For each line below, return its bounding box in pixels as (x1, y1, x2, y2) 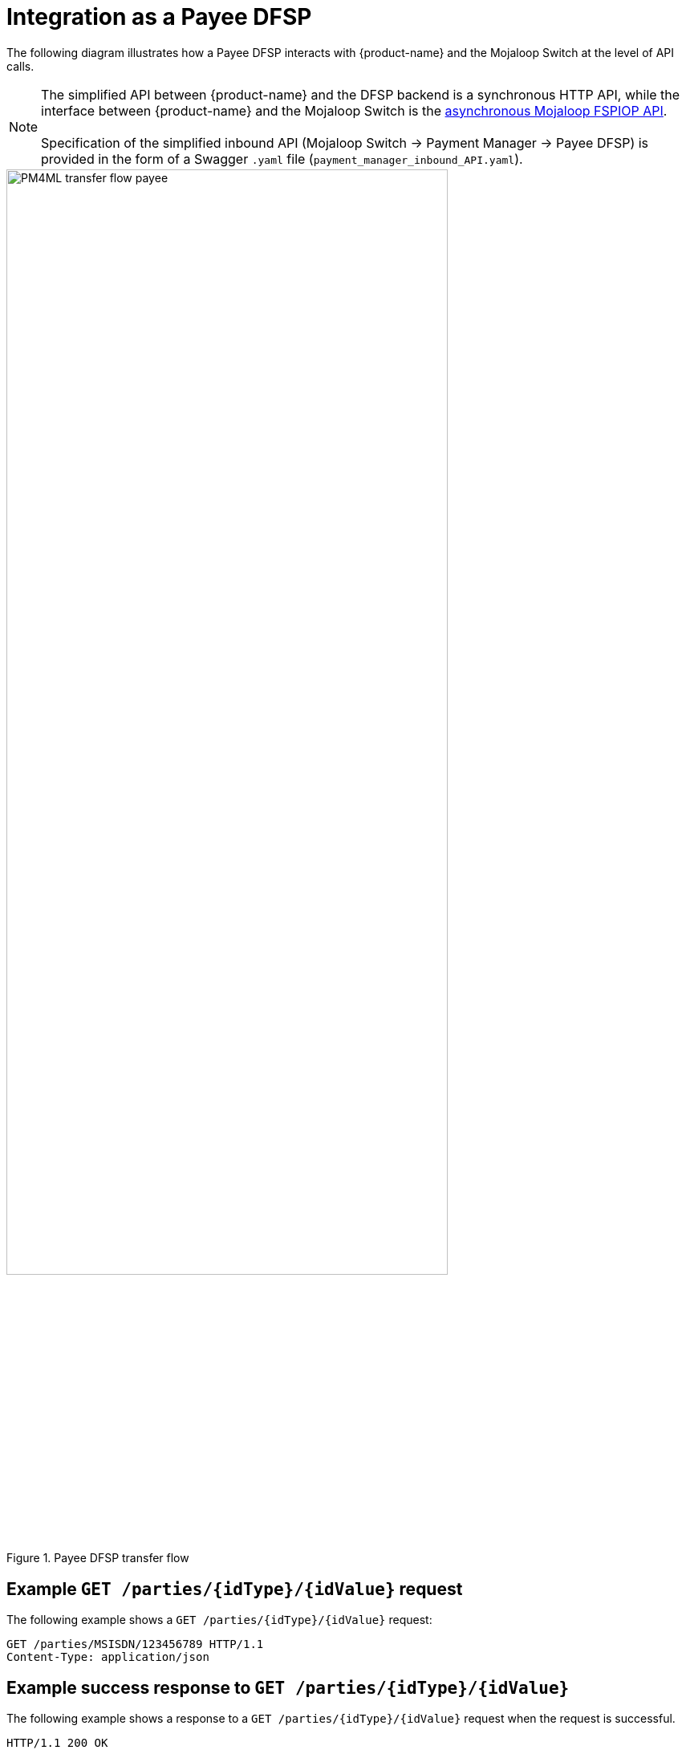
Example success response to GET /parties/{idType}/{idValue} (6, 1677, 570, 1698)
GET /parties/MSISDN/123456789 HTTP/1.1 (6, 1638, 264, 1651)
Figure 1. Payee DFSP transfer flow (6, 1551, 189, 1565)
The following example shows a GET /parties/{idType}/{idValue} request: (6, 1613, 432, 1627)
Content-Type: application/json (6, 1650, 209, 1664)
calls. (6, 59, 35, 73)
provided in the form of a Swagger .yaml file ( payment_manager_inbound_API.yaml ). (41, 150, 523, 167)
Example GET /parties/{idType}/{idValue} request (6, 1578, 463, 1599)
